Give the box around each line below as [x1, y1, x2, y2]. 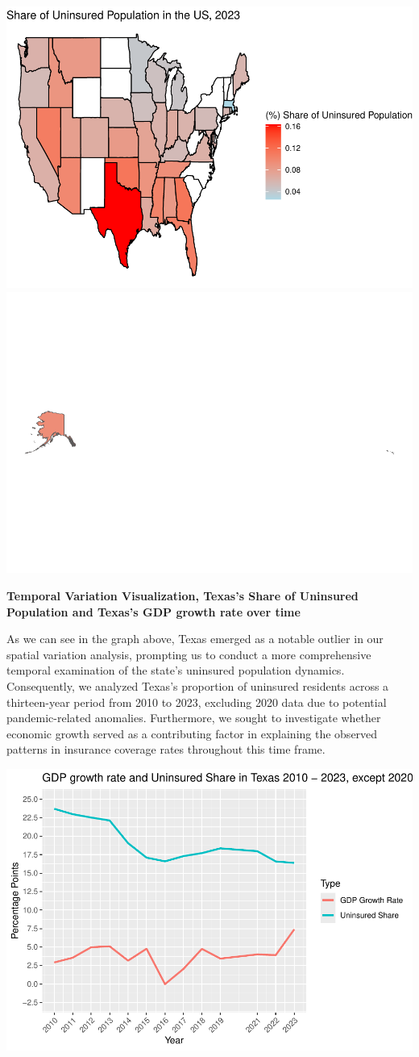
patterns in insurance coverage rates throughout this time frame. [6, 741, 326, 758]
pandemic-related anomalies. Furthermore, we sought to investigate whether [6, 709, 381, 726]
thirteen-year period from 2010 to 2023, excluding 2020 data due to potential [6, 693, 387, 710]
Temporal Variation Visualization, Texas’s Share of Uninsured [6, 587, 359, 604]
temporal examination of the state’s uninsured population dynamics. [6, 662, 345, 679]
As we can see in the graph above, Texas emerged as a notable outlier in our [6, 630, 384, 647]
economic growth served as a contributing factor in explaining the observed [6, 725, 378, 742]
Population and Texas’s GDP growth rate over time [6, 603, 301, 620]
